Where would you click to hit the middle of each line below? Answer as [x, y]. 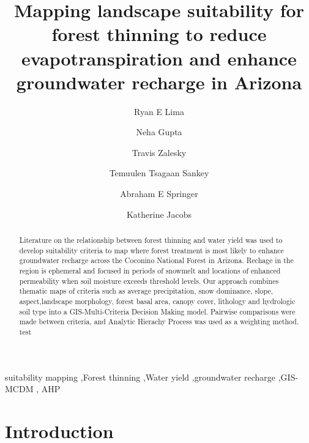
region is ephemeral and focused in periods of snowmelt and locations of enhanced [150, 271]
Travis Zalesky [159, 152]
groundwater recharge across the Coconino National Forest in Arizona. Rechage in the [156, 260]
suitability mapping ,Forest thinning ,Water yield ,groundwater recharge [140, 377]
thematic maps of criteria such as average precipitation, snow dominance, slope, [146, 291]
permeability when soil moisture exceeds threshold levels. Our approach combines [149, 281]
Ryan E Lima [159, 111]
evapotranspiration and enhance [159, 58]
